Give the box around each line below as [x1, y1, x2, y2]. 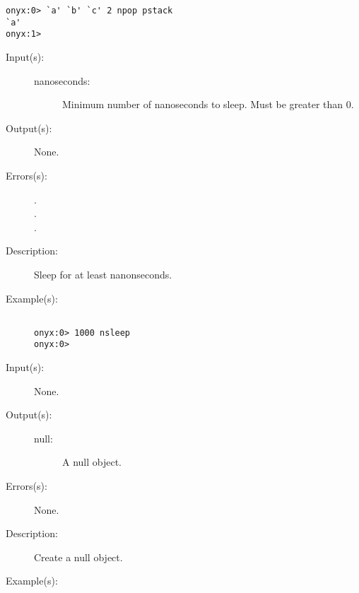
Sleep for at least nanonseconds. [34, 266, 172, 281]
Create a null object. [34, 549, 123, 564]
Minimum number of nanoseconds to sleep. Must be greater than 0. [62, 97, 354, 112]
